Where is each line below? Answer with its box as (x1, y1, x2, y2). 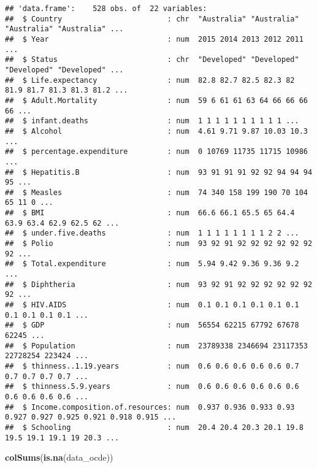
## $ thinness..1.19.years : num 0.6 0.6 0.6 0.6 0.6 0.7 (5, 361, 299, 370)
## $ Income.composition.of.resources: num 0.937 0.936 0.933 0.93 (5, 402, 295, 412)
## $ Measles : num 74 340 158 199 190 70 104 (5, 188, 308, 197)
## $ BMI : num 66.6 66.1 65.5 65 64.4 (5, 209, 295, 218)
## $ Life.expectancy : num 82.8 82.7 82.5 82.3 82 (5, 75, 295, 85)
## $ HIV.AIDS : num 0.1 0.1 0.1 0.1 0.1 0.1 (5, 301, 299, 310)
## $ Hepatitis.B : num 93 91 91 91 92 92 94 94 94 (5, 167, 313, 177)
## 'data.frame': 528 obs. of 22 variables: (5, 4, 207, 13)
